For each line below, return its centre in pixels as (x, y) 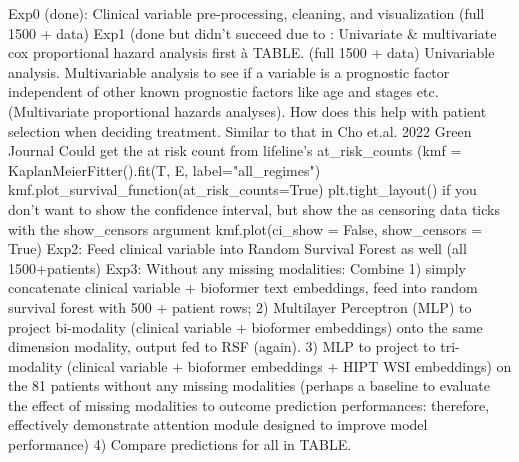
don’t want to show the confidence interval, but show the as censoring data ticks (254, 208)
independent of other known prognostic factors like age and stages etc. (223, 91)
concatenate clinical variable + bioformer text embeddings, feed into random (243, 287)
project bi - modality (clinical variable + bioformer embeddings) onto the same (245, 326)
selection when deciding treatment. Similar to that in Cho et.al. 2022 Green (240, 130)
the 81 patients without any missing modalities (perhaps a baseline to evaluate (249, 385)
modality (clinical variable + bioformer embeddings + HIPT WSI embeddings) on (260, 365)
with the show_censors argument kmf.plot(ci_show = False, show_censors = (245, 228)
